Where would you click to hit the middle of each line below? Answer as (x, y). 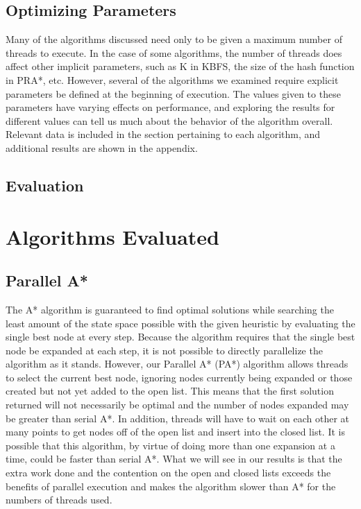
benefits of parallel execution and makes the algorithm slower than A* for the (171, 486)
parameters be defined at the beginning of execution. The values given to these (173, 93)
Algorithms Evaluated (113, 236)
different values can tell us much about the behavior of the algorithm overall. (169, 120)
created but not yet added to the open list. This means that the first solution (170, 391)
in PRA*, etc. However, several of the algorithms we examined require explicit (172, 79)
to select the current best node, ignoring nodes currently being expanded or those (179, 377)
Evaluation (45, 185)
